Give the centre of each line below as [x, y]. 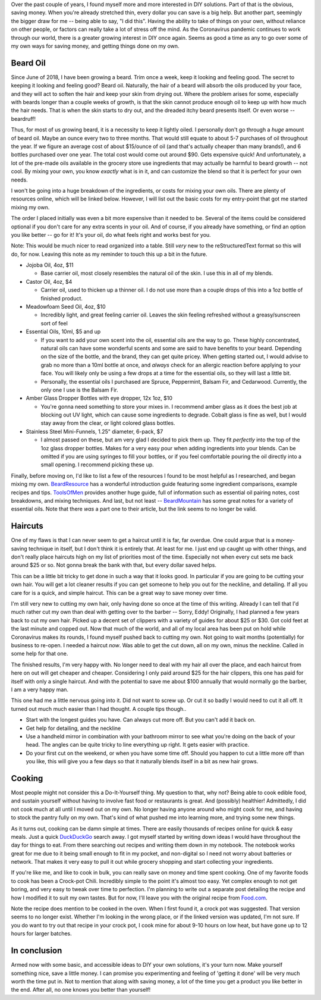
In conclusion [37, 951]
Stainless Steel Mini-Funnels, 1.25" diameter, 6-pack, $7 [95, 431]
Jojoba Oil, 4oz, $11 [50, 265]
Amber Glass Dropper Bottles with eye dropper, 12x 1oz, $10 [99, 398]
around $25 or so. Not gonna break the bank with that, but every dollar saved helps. [114, 565]
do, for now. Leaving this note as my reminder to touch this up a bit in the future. [109, 254]
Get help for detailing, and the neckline [73, 728]
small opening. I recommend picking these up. [97, 465]
